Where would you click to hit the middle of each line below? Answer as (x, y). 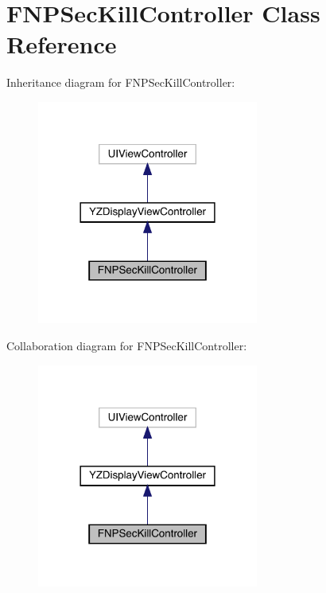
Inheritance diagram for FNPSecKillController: (121, 82)
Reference (62, 44)
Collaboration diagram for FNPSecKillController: (127, 345)
